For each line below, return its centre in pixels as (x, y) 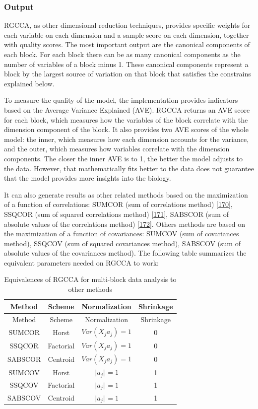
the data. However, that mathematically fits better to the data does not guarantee (129, 168)
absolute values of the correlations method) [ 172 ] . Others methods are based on (125, 224)
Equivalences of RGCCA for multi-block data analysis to (90, 279)
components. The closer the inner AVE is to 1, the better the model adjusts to (123, 158)
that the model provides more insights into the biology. (88, 178)
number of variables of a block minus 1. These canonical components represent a (126, 64)
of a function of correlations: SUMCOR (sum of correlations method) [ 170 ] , (118, 204)
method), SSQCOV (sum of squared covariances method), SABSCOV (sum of (122, 243)
